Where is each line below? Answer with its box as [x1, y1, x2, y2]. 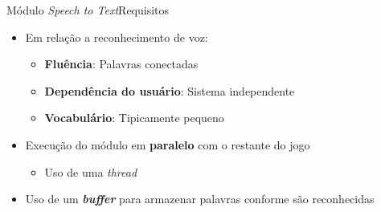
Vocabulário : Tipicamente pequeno [44, 109, 224, 126]
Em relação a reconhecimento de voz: [25, 28, 208, 45]
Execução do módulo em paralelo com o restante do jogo [25, 136, 310, 153]
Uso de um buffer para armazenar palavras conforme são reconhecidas [25, 190, 375, 207]
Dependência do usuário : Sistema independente [44, 82, 295, 99]
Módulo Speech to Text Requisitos [6, 2, 170, 18]
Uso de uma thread [44, 163, 137, 180]
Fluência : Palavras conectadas [44, 55, 199, 72]
